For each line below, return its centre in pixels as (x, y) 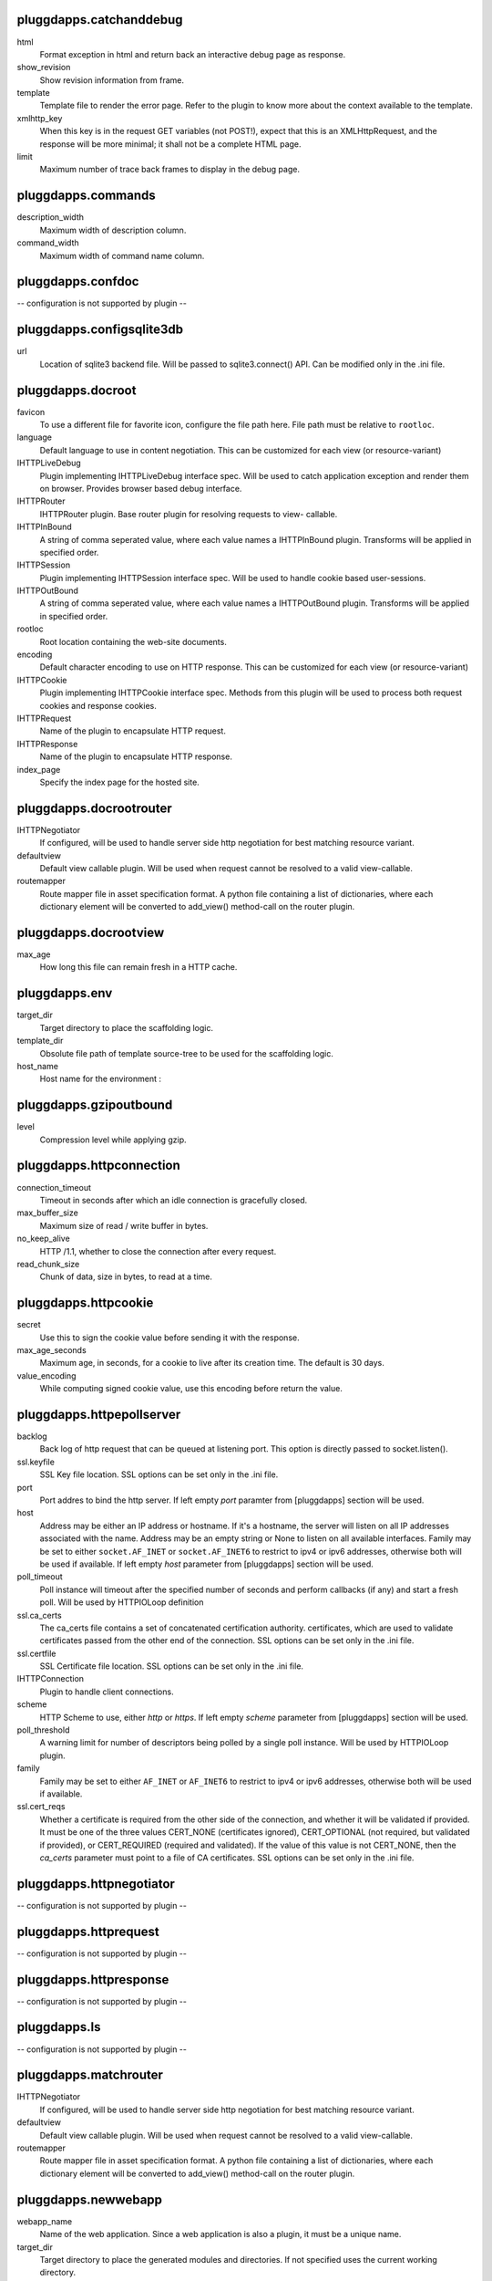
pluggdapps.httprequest (88, 1931)
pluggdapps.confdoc (78, 281)
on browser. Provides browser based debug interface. (141, 488)
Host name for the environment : (100, 1079)
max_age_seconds (51, 1349)
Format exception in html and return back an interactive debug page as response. (193, 54)
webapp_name (45, 2221)
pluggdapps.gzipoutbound (95, 1105)
